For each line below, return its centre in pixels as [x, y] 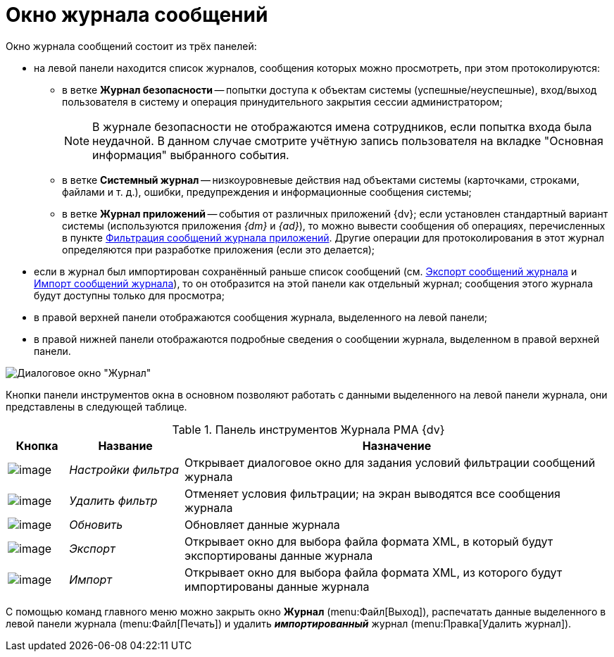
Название [125, 445]
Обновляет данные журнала [262, 524]
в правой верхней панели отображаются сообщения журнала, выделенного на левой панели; [261, 317]
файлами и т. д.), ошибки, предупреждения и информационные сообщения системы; [267, 192]
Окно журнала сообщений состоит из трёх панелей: [131, 46]
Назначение [397, 445]
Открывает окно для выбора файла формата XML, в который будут [369, 541]
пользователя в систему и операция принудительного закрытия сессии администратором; [282, 101]
